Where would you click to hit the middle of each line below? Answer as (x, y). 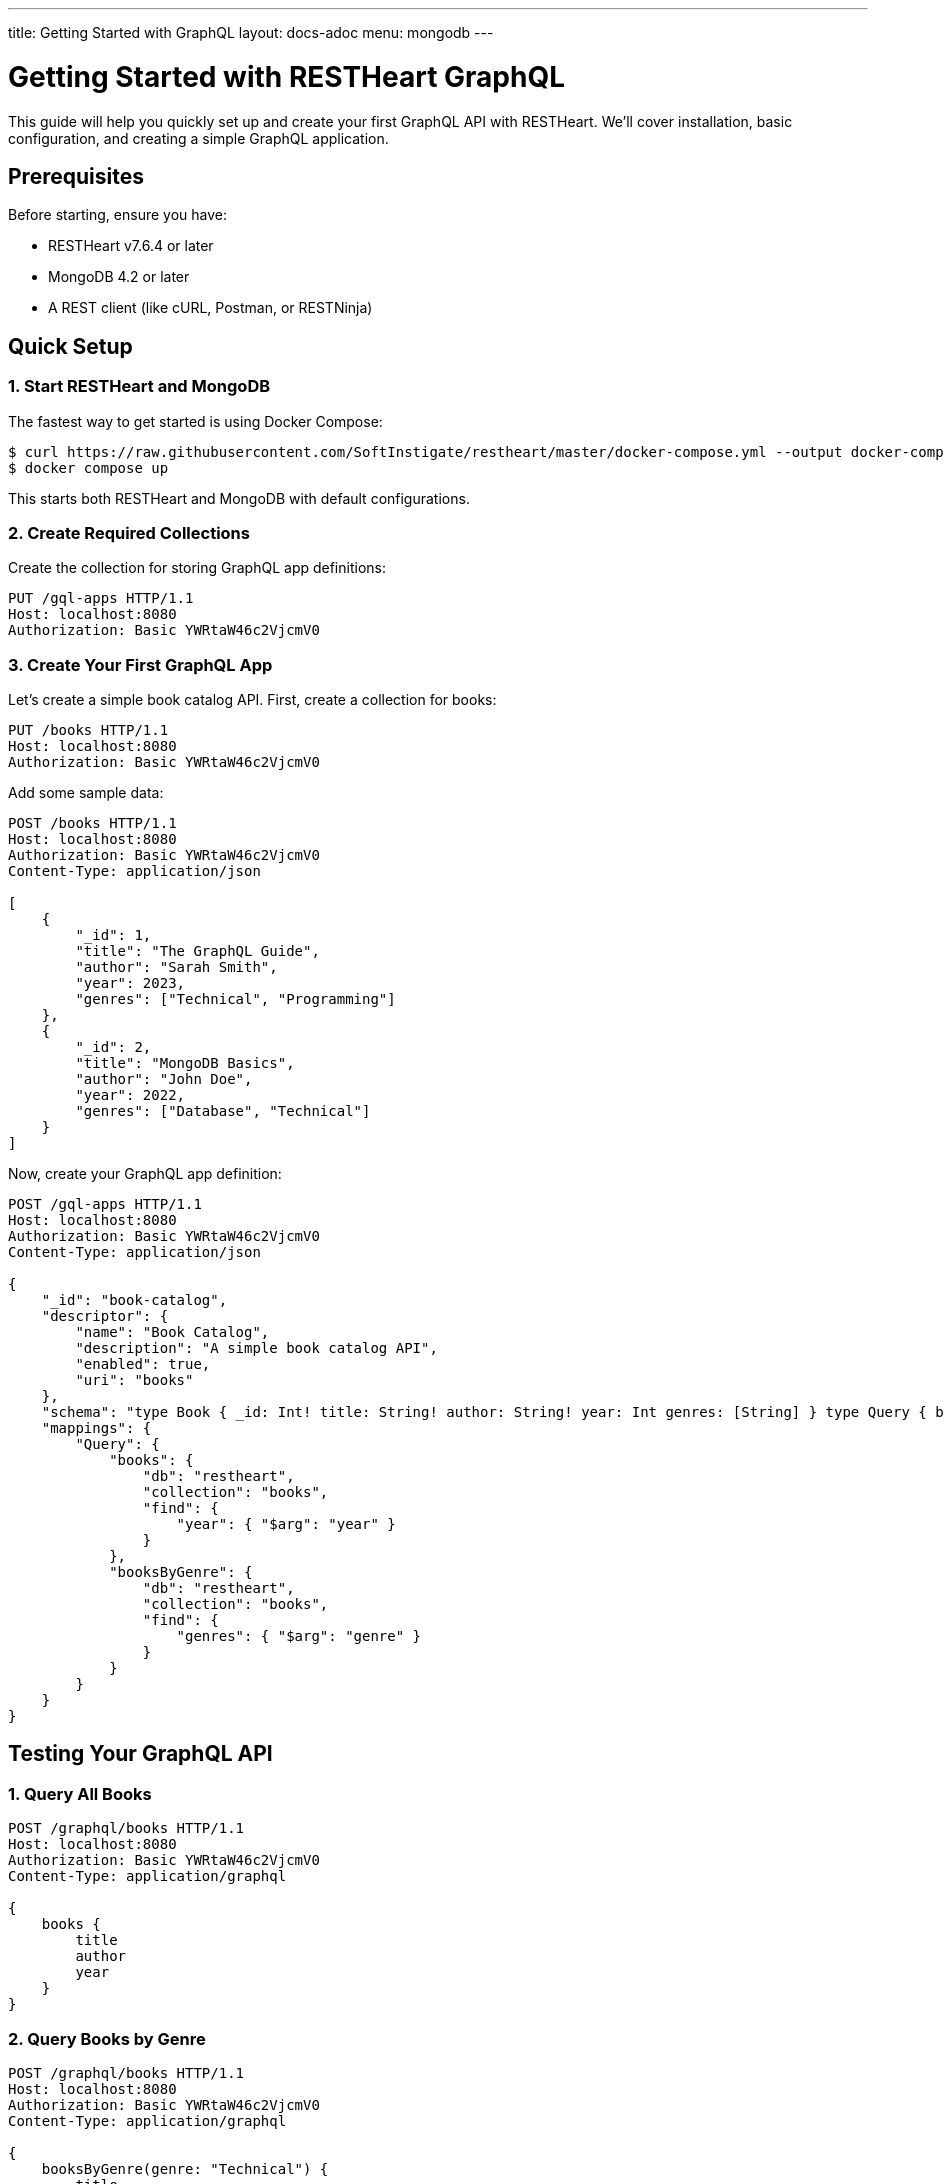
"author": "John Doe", (164, 1079)
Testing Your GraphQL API (140, 1754)
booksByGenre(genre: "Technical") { (185, 2169)
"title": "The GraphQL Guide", (197, 951)
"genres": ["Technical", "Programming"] (235, 999)
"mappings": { (96, 1428)
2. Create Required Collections (129, 532)
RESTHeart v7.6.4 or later (131, 246)
